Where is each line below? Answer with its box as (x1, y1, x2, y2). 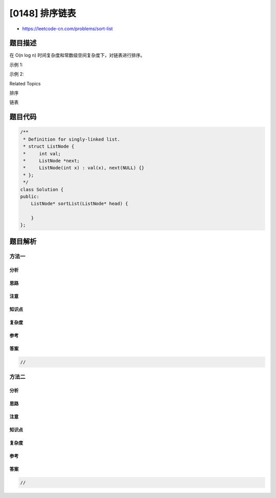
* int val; (23, 151, 61, 156)
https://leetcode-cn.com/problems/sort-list (22, 26, 113, 32)
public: (20, 193, 39, 199)
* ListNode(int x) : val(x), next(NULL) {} (23, 165, 145, 171)
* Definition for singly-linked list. (23, 136, 120, 142)
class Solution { (20, 187, 64, 192)
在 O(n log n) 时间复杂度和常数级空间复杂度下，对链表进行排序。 (9, 52, 145, 58)
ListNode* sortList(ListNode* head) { (31, 201, 128, 207)
